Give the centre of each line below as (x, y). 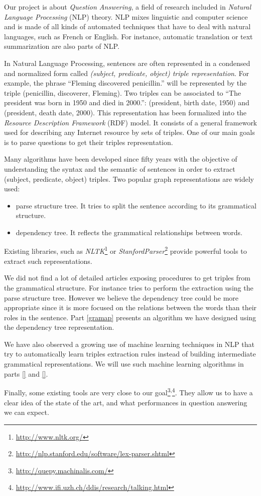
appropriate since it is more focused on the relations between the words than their (130, 307)
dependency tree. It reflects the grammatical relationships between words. (129, 232)
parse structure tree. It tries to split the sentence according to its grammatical (136, 205)
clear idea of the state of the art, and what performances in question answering (126, 402)
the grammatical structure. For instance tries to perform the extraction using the (129, 287)
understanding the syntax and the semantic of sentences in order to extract (120, 168)
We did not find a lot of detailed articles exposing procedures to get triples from (127, 278)
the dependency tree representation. (59, 327)
